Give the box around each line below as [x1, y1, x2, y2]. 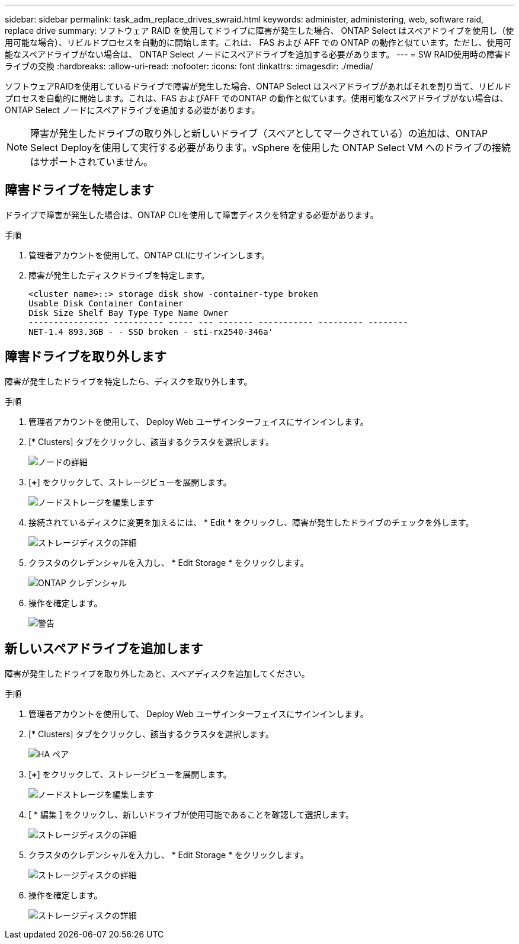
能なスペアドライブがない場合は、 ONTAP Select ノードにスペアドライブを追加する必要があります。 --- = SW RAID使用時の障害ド [5, 49, 512, 59]
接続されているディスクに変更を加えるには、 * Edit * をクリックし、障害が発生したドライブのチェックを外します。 [28, 517, 474, 527]
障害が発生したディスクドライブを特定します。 [28, 270, 210, 280]
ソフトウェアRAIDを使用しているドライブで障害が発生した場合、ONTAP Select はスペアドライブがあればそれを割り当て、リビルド [5, 81, 512, 91]
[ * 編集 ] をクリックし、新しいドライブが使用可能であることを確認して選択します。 [28, 809, 354, 820]
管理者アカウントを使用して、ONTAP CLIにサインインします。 [28, 249, 270, 260]
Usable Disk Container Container [28, 298, 184, 308]
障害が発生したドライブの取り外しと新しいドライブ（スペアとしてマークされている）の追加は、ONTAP [30, 127, 488, 139]
